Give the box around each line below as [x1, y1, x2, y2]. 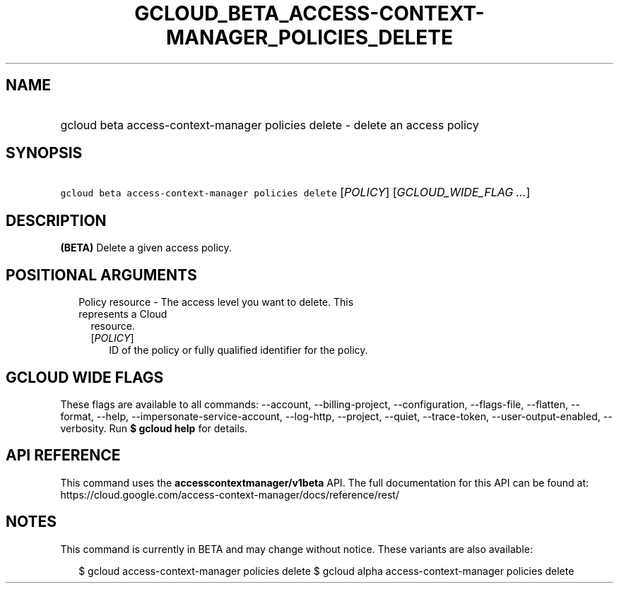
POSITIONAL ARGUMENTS [6, 266, 197, 284]
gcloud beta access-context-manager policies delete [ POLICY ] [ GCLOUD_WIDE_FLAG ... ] [60, 185, 531, 200]
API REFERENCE [6, 446, 121, 465]
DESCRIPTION [6, 211, 107, 230]
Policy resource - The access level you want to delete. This [78, 296, 354, 309]
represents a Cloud [78, 308, 167, 321]
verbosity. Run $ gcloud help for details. [60, 422, 248, 434]
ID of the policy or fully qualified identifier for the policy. [109, 344, 368, 357]
